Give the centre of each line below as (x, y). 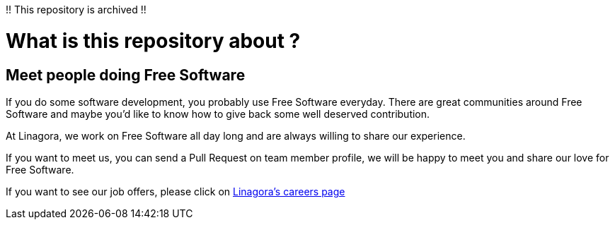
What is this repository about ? (153, 41)
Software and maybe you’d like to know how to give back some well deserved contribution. (218, 114)
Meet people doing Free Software (126, 75)
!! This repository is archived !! (76, 10)
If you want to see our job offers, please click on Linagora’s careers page (176, 191)
